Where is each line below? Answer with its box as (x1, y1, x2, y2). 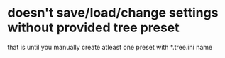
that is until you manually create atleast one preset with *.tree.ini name (7, 43, 213, 51)
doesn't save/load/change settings (7, 5, 219, 21)
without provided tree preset (7, 20, 180, 36)
